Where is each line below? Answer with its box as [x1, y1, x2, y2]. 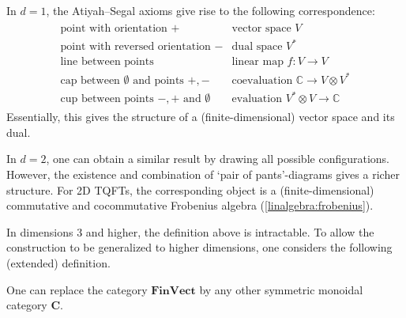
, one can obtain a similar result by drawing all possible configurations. [46, 150, 390, 167]
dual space [231, 41, 283, 53]
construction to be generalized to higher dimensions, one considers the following [6, 239, 393, 256]
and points [133, 74, 184, 86]
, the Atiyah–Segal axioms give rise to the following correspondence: [46, 2, 375, 18]
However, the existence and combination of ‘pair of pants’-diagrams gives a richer [6, 166, 400, 183]
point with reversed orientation [60, 41, 211, 53]
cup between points [60, 93, 154, 105]
